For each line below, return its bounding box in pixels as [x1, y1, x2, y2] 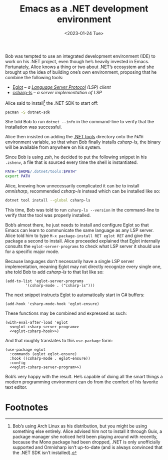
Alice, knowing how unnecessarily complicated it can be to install [5, 183, 139, 189]
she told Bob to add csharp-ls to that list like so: [5, 269, 104, 275]
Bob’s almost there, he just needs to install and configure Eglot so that [5, 222, 149, 228]
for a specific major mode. [5, 249, 59, 255]
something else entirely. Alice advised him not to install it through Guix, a [12, 428, 162, 434]
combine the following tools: [5, 74, 63, 80]
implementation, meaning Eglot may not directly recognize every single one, [5, 264, 162, 270]
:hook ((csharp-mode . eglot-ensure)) [9, 356, 91, 361]
